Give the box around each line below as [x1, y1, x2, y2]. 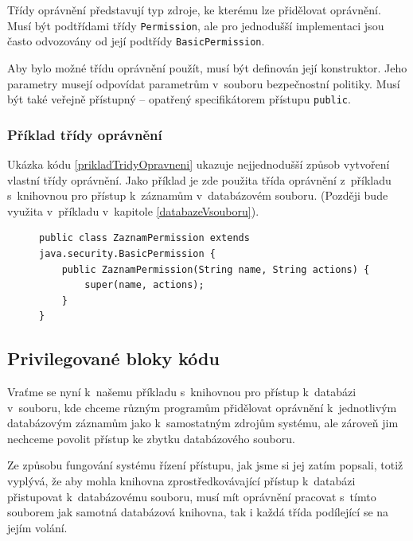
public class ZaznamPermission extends [39, 232, 250, 244]
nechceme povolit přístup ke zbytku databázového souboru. [7, 430, 295, 446]
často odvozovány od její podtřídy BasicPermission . [7, 33, 265, 49]
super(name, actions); [84, 279, 205, 291]
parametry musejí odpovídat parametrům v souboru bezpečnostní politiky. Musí [7, 75, 400, 91]
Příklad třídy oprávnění [7, 124, 162, 144]
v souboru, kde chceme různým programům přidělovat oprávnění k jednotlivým [7, 399, 397, 415]
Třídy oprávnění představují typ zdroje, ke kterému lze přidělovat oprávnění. [7, 2, 381, 18]
